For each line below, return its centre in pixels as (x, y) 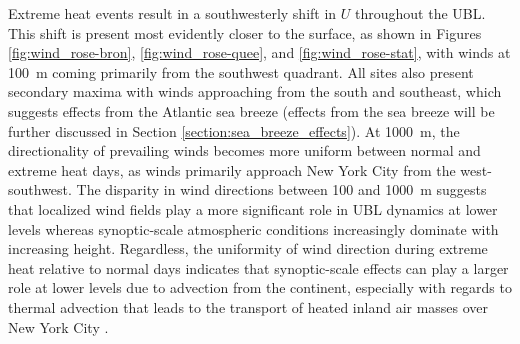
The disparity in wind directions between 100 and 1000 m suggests (281, 189)
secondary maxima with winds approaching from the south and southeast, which (255, 91)
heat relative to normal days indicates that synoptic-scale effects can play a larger (258, 267)
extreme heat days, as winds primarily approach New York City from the (232, 169)
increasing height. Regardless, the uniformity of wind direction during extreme (248, 248)
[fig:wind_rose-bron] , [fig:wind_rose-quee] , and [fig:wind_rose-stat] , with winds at (259, 52)
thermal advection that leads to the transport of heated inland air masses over (248, 306)
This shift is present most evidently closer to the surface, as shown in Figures (245, 32)
